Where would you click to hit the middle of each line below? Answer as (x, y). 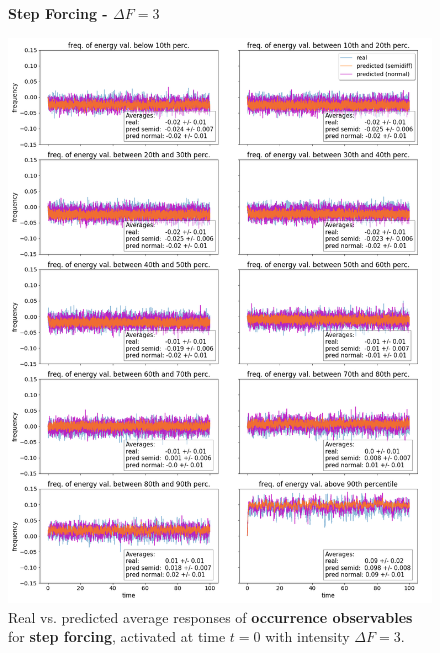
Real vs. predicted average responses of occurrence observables (210, 616)
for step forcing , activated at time (117, 636)
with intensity (307, 636)
